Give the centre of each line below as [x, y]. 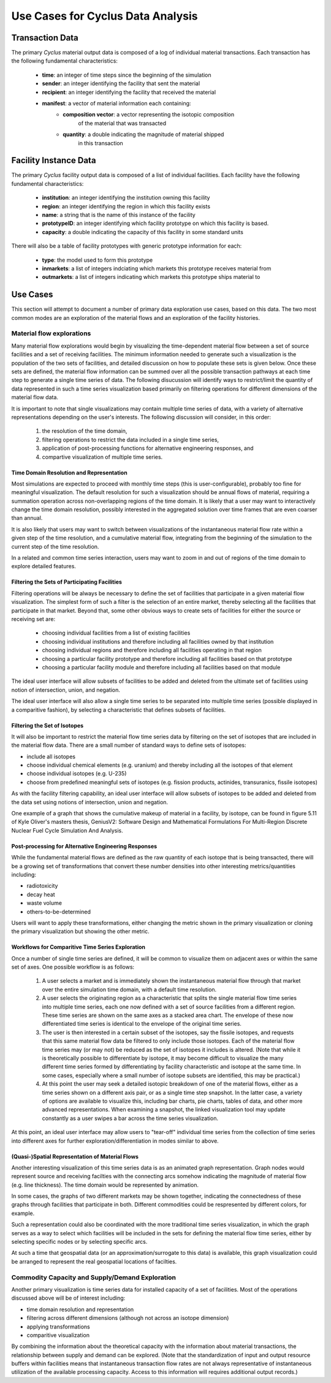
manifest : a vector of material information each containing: [116, 104]
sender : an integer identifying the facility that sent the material [121, 83]
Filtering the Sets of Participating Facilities [67, 582]
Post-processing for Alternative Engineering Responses [84, 846]
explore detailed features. [44, 566]
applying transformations [58, 1327]
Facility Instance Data [54, 160]
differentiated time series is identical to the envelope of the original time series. [142, 1024]
